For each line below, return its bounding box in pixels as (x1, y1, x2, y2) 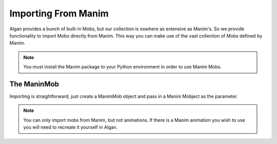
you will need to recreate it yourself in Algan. (23, 124, 118, 131)
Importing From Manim (9, 8, 109, 19)
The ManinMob (9, 80, 59, 88)
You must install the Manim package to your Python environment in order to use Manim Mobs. (23, 64, 222, 70)
